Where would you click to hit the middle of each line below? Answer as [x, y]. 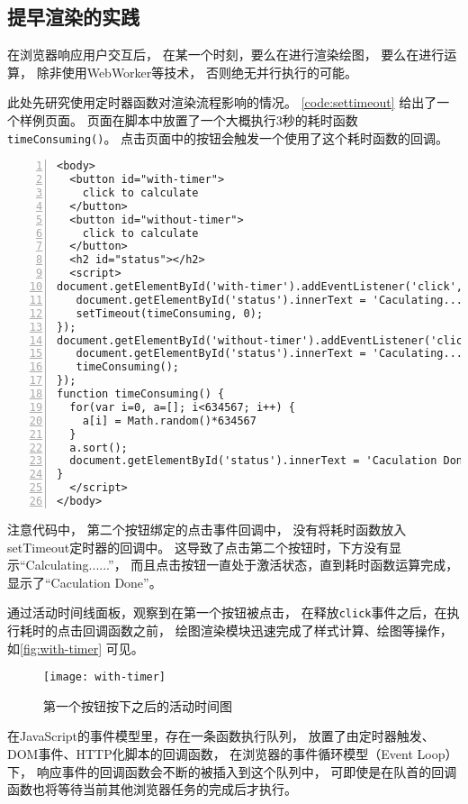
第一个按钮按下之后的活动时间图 [138, 705]
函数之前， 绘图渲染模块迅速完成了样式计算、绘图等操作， [280, 630]
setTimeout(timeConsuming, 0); [170, 313]
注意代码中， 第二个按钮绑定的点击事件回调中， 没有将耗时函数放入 [207, 529]
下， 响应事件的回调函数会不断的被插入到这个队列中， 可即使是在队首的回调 [232, 771]
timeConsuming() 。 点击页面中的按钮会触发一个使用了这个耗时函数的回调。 [228, 137]
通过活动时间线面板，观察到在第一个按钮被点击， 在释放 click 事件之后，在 [227, 612]
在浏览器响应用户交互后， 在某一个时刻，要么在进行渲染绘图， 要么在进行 [226, 55]
